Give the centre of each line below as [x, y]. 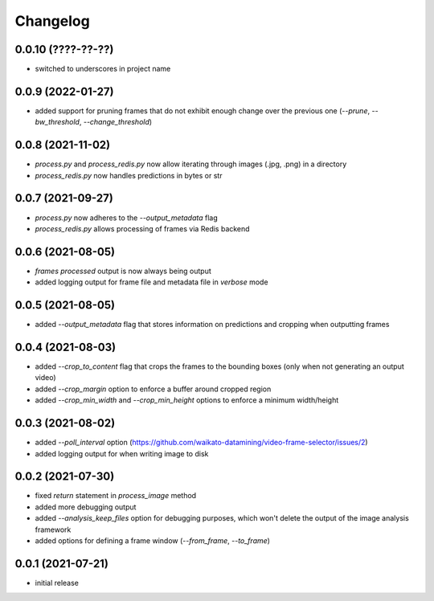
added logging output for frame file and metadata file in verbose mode [151, 282]
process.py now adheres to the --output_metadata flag [127, 218]
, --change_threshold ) [116, 122]
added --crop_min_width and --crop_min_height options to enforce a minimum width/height [187, 400]
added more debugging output [86, 507]
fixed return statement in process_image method [116, 496]
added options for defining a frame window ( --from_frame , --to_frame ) [153, 541]
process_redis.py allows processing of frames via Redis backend [142, 228]
